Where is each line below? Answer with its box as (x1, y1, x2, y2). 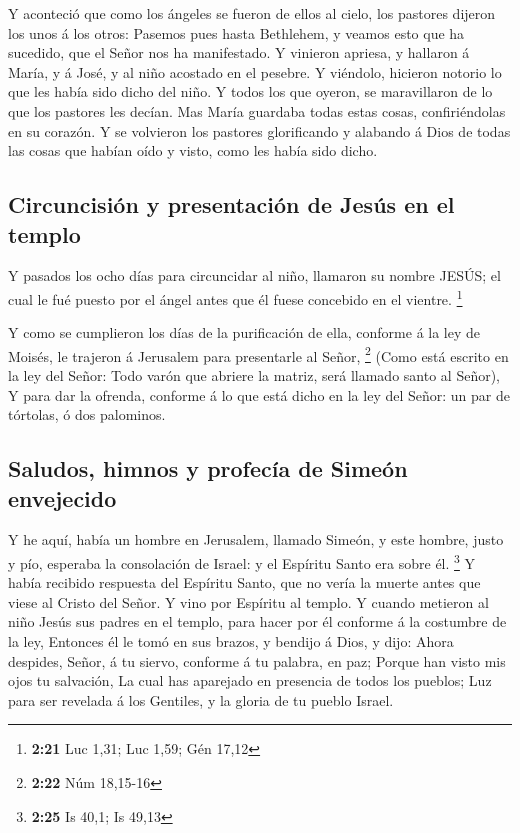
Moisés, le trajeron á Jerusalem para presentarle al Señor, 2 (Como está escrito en (8, 342, 509, 366)
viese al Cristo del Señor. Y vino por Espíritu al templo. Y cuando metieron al (8, 591, 489, 612)
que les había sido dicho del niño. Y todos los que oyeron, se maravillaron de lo (8, 81, 493, 102)
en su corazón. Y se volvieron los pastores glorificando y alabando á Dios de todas (8, 120, 511, 141)
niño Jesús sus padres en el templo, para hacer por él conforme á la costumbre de (8, 611, 507, 632)
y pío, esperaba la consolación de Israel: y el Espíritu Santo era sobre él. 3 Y (8, 550, 476, 573)
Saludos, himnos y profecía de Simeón (8, 453, 408, 484)
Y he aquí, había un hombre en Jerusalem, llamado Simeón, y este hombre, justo (8, 529, 504, 550)
